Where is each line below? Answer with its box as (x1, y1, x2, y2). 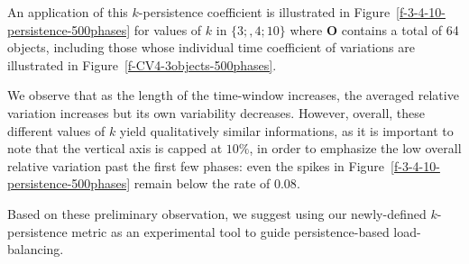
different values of (7, 121, 106, 140)
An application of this (7, 3, 128, 21)
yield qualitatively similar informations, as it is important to (119, 121, 454, 140)
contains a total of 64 (341, 20, 459, 39)
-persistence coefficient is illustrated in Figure (138, 3, 391, 21)
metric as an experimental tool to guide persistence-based (71, 222, 390, 241)
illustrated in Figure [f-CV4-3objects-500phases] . (7, 55, 277, 74)
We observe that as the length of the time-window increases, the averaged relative (7, 86, 459, 105)
